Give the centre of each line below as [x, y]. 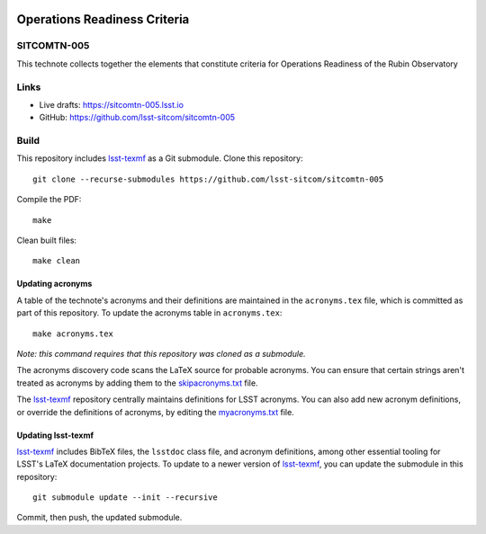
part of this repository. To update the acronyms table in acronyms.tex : [149, 313]
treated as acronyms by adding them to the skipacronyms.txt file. [137, 383]
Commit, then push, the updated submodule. [99, 518]
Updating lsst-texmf [55, 435]
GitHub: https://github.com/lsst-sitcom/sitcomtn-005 [137, 118]
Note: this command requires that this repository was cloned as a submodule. [161, 353]
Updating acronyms [54, 284]
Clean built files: [46, 240]
